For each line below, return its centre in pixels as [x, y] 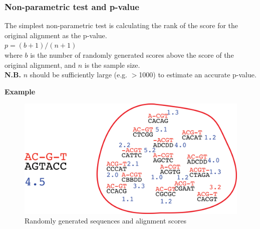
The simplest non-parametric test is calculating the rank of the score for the [121, 25]
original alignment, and [40, 65]
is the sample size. [112, 65]
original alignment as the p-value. [56, 35]
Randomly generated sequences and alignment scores [105, 221]
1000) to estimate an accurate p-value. [198, 75]
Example [20, 91]
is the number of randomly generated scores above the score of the [132, 55]
